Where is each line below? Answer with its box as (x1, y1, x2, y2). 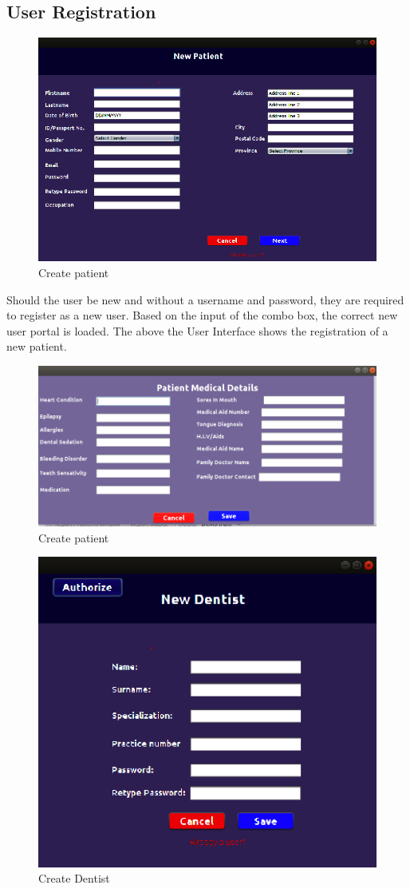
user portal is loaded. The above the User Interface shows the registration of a (6, 322, 388, 339)
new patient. (6, 338, 67, 355)
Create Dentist (38, 870, 110, 887)
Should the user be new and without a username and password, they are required (6, 291, 404, 308)
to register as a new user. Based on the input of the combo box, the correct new (6, 307, 398, 323)
